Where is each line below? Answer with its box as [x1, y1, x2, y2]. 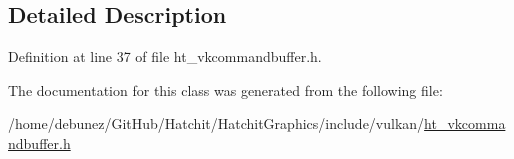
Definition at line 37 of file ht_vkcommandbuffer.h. [8, 46, 322, 67]
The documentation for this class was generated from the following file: [8, 79, 443, 100]
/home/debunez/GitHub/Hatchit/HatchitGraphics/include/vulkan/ [8, 113, 425, 134]
